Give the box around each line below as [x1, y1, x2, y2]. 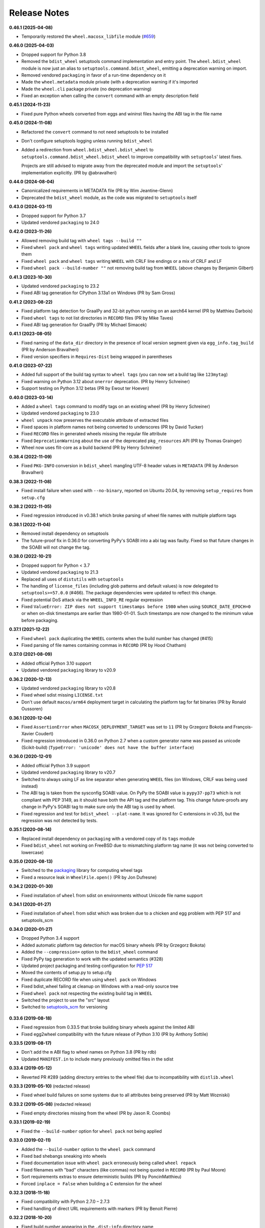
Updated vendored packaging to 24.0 [21, 219, 100, 225]
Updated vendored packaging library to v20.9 [21, 667, 116, 673]
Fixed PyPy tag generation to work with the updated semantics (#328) [21, 956, 163, 962]
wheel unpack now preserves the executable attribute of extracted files [21, 417, 169, 423]
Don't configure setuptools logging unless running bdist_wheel [21, 138, 153, 144]
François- [233, 724, 253, 729]
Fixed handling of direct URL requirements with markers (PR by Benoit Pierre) [21, 1205, 178, 1211]
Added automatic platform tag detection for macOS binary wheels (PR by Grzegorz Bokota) [21, 942, 206, 948]
